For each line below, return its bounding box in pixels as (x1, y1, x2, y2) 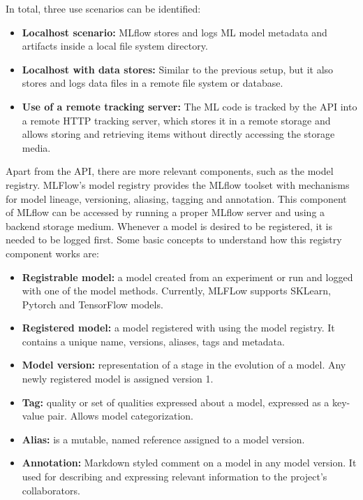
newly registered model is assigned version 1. (22, 371, 214, 386)
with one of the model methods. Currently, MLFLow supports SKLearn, (22, 283, 331, 298)
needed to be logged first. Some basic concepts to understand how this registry (6, 232, 342, 247)
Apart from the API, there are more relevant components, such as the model (6, 164, 334, 178)
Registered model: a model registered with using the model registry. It (22, 320, 335, 335)
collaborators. (22, 483, 80, 497)
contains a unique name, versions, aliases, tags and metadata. (22, 334, 285, 348)
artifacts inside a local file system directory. (22, 38, 208, 53)
